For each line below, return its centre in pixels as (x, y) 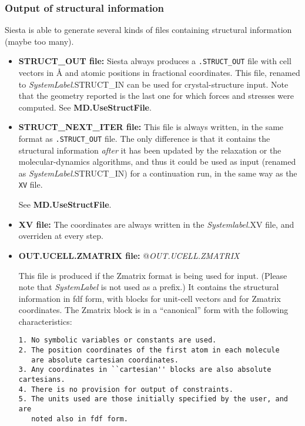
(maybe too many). (39, 41)
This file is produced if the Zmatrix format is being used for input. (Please (153, 275)
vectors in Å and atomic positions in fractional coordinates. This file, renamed (159, 73)
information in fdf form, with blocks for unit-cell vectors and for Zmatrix (150, 298)
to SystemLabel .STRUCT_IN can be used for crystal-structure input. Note (153, 84)
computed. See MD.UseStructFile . (85, 107)
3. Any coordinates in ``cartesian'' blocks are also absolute (145, 370)
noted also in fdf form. (80, 419)
